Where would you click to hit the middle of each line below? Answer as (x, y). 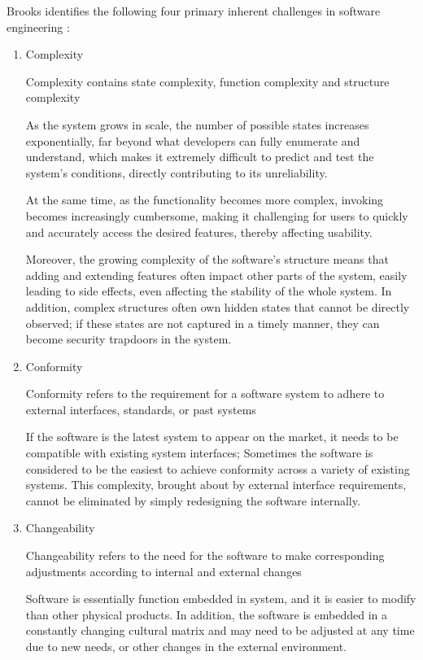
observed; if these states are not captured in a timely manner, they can (203, 323)
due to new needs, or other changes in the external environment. (186, 646)
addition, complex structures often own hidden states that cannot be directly (218, 306)
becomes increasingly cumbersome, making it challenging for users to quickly (217, 215)
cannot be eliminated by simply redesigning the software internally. (193, 500)
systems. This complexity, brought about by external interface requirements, (216, 485)
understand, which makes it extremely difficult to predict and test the (200, 157)
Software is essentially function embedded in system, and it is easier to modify (221, 599)
